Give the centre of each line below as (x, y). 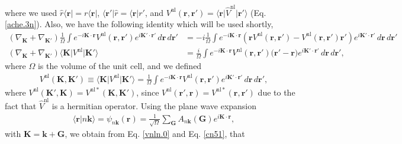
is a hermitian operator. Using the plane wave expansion (154, 105)
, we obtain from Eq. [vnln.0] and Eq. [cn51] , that (155, 134)
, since (148, 92)
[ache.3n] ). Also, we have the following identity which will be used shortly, (139, 24)
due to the (276, 92)
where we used (31, 12)
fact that (21, 105)
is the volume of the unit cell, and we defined (120, 66)
